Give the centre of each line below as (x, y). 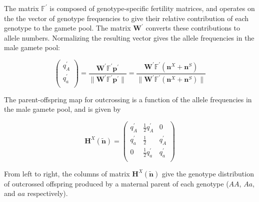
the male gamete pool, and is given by (62, 109)
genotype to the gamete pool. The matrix (67, 28)
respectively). (47, 193)
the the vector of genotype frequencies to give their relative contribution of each (126, 18)
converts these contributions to (193, 28)
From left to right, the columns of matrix (67, 173)
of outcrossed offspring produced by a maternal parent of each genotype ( (116, 183)
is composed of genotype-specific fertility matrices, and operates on (152, 8)
